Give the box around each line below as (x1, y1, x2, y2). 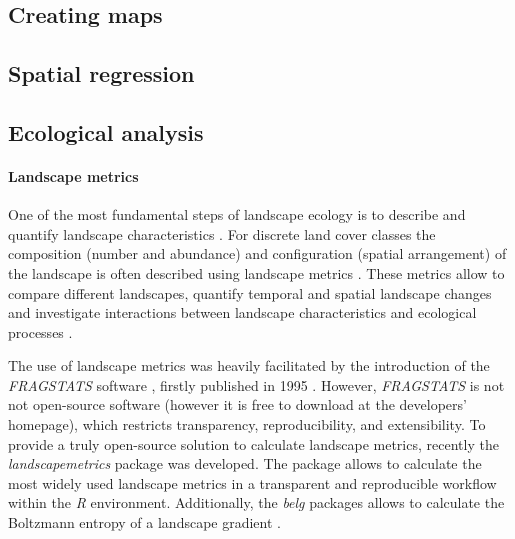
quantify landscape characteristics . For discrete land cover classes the (8, 223, 436, 244)
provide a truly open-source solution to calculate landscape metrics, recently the (8, 433, 499, 454)
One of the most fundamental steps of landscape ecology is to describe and (8, 204, 466, 225)
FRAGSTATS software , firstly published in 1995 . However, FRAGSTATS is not (8, 374, 505, 395)
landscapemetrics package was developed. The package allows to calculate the (8, 453, 482, 474)
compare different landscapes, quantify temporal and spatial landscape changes (8, 282, 492, 303)
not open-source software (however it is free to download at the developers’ (8, 394, 467, 415)
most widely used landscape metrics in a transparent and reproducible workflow (8, 472, 497, 493)
